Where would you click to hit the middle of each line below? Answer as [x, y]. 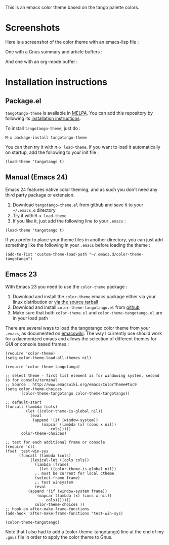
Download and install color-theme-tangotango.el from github [76, 307]
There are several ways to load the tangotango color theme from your [78, 328]
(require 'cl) [20, 446]
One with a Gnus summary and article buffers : [54, 52]
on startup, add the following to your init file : [52, 152]
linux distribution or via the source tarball [55, 302]
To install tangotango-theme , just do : [43, 128]
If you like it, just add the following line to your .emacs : [69, 221]
